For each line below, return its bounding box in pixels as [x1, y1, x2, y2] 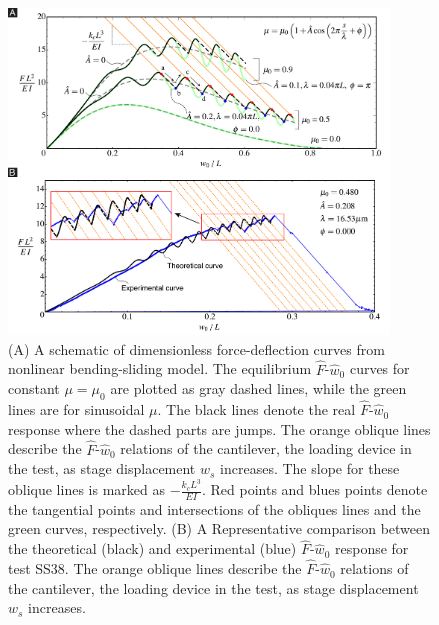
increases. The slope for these [220, 458, 400, 479]
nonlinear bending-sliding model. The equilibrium [8, 358, 312, 379]
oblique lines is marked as [8, 479, 165, 500]
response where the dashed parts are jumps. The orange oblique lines [8, 418, 431, 439]
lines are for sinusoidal [8, 399, 145, 420]
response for [334, 538, 409, 559]
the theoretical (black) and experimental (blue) [8, 538, 297, 559]
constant [8, 378, 60, 399]
